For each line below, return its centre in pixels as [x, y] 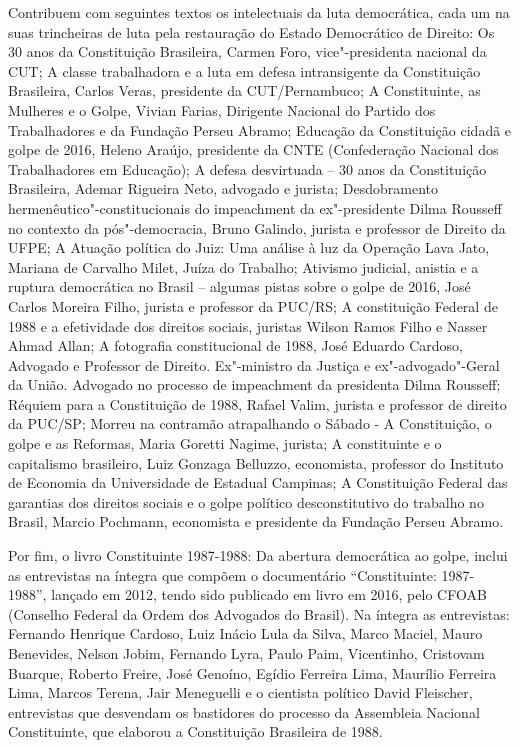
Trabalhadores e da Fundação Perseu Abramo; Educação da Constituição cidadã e [260, 129]
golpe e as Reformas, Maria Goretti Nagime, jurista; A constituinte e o [225, 443]
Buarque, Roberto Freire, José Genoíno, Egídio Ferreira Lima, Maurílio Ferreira [252, 672]
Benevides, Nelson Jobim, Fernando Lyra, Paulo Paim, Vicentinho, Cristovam [246, 653]
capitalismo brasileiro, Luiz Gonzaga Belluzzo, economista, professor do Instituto [256, 462]
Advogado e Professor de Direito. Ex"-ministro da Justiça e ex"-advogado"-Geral [254, 364]
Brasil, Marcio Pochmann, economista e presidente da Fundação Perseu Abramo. [256, 521]
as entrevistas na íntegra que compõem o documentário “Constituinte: [222, 574]
